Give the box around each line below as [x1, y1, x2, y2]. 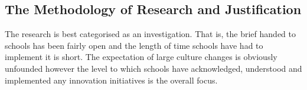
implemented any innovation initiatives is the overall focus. [5, 74, 218, 86]
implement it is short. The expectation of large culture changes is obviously [5, 51, 277, 63]
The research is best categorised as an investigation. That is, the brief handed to [5, 28, 296, 40]
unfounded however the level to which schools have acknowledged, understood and [5, 62, 302, 74]
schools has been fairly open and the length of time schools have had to [5, 39, 263, 51]
